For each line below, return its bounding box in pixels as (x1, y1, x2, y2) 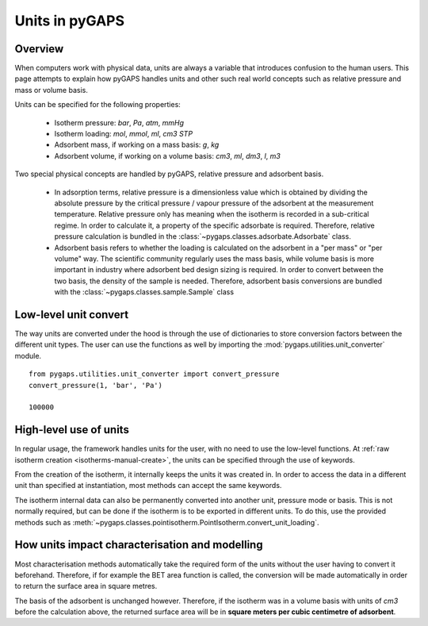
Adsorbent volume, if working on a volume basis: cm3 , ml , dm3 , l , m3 (54, 151, 281, 160)
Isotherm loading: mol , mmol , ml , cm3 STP (54, 129, 193, 139)
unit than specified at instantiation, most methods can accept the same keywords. (14, 481, 282, 490)
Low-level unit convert (14, 308, 129, 321)
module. (14, 351, 42, 360)
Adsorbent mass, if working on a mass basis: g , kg (54, 140, 220, 150)
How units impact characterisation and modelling (14, 538, 263, 551)
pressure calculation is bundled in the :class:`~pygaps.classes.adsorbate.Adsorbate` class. (54, 232, 352, 241)
